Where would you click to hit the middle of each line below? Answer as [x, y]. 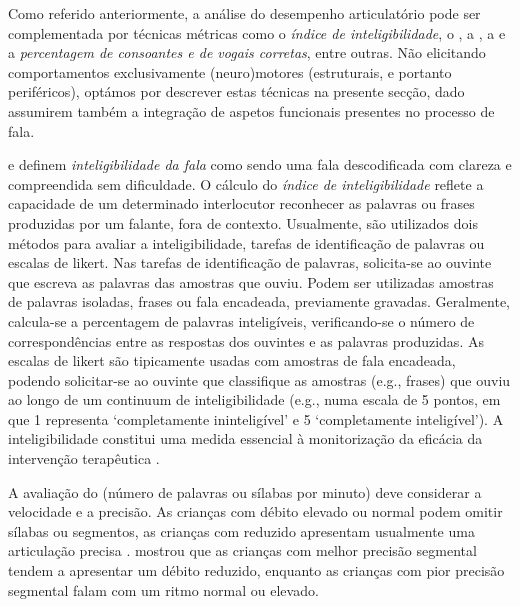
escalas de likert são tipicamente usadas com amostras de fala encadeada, [232, 360]
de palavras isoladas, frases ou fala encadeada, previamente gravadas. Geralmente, [259, 301]
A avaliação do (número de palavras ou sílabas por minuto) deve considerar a [245, 491]
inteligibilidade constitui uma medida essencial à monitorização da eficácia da [245, 438]
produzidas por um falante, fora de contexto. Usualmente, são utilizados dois [243, 222]
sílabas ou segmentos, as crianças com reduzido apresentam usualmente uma [241, 530]
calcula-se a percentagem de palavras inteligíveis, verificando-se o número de [241, 320]
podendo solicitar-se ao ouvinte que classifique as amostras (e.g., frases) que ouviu [259, 379]
